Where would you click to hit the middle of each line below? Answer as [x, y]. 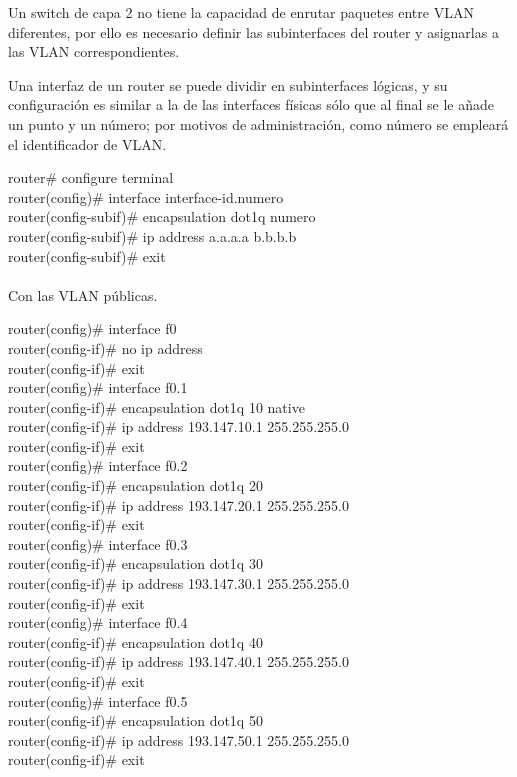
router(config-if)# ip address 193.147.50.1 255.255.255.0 [178, 739]
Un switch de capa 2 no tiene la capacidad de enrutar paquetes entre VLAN [241, 12]
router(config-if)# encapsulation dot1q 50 [135, 720]
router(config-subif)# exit [87, 255]
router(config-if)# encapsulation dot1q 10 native [156, 406]
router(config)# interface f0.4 [98, 622]
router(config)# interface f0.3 [98, 543]
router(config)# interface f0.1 [98, 387]
